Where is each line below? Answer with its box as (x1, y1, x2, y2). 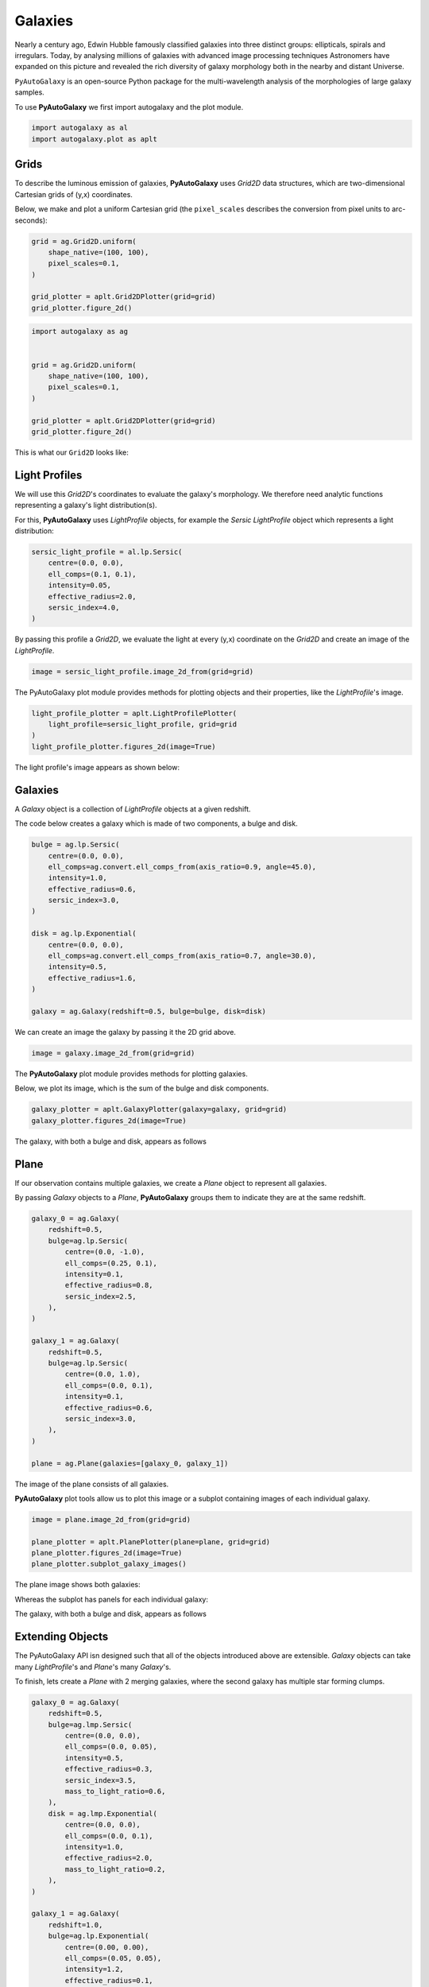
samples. (14, 87, 45, 97)
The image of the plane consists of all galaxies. (14, 1479, 169, 1489)
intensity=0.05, (48, 581, 111, 590)
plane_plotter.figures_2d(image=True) (31, 1548, 183, 1558)
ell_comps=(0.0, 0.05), (64, 1742, 158, 1752)
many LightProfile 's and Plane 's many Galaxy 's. (14, 1662, 172, 1671)
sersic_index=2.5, (64, 1292, 137, 1301)
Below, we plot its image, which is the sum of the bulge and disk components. (14, 1083, 269, 1093)
